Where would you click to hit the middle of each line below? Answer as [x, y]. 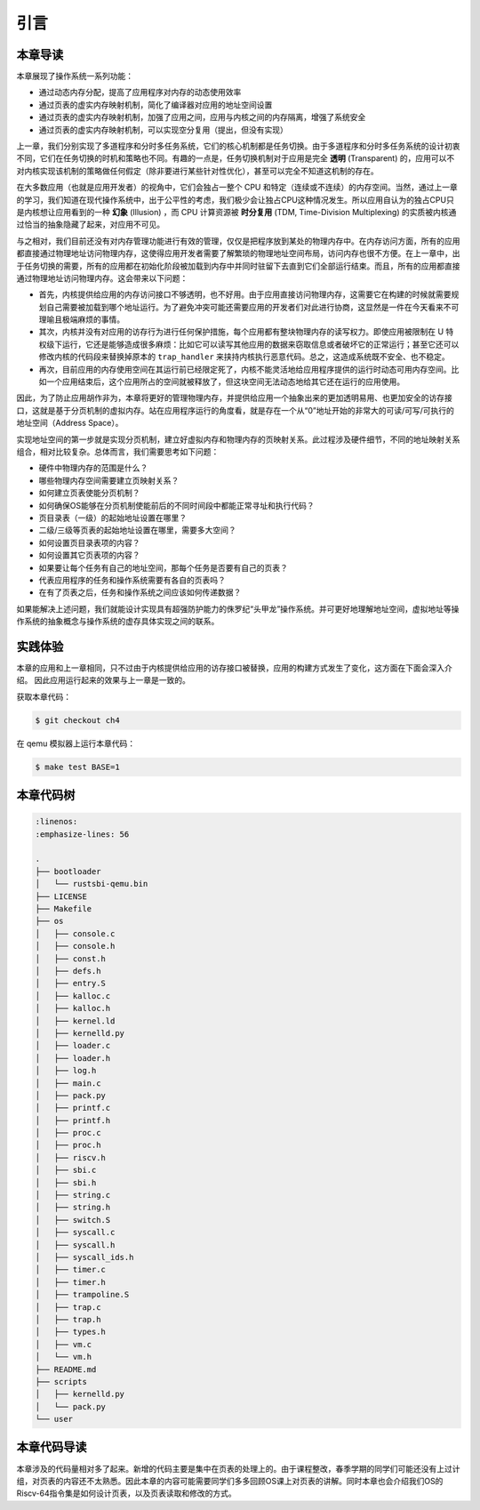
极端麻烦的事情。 [93, 319]
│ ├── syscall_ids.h [84, 1257]
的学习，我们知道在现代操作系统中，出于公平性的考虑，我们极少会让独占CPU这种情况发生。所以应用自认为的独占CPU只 [236, 199]
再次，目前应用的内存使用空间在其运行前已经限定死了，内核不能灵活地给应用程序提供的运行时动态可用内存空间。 [245, 369]
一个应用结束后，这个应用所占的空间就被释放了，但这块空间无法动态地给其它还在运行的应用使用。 [225, 382]
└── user [54, 1419]
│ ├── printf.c [73, 1108]
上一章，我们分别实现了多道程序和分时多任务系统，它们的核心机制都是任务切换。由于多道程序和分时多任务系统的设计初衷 [238, 146]
